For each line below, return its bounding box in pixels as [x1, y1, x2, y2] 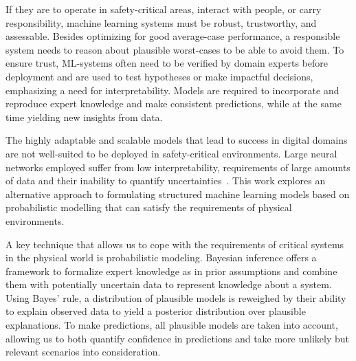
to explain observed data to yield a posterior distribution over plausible [5, 304, 306, 318]
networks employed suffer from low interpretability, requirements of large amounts [5, 160, 351, 174]
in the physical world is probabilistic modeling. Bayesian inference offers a [5, 250, 317, 265]
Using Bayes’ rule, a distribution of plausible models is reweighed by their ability [5, 290, 346, 305]
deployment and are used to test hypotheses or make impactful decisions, [5, 69, 313, 83]
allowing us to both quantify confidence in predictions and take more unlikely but [5, 331, 350, 345]
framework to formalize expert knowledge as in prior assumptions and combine [5, 263, 337, 278]
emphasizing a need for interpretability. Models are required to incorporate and [5, 83, 340, 97]
